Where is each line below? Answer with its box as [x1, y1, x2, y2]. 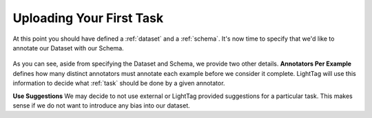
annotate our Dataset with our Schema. [12, 43, 124, 52]
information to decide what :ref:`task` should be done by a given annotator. [12, 79, 225, 88]
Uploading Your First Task [12, 10, 164, 26]
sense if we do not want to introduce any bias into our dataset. [12, 101, 191, 110]
